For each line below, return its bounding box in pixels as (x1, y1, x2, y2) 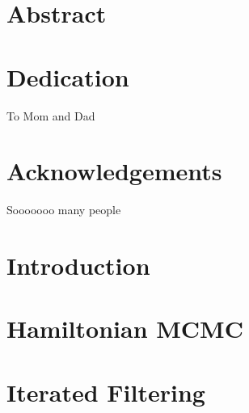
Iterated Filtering (6, 375, 205, 408)
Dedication (6, 60, 129, 93)
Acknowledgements (6, 154, 222, 188)
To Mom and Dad (6, 107, 95, 124)
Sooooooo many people (6, 201, 121, 218)
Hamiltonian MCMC (6, 312, 243, 345)
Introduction (6, 249, 150, 281)
